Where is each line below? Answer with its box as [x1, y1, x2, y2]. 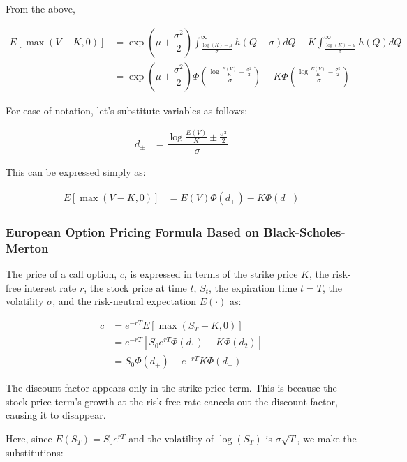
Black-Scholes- [263, 223, 346, 240]
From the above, [6, 1, 75, 15]
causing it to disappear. [6, 408, 106, 422]
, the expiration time [208, 280, 297, 295]
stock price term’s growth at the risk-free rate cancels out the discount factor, [6, 394, 338, 408]
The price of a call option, [6, 267, 117, 281]
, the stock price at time [84, 280, 187, 295]
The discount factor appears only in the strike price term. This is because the [6, 380, 337, 395]
